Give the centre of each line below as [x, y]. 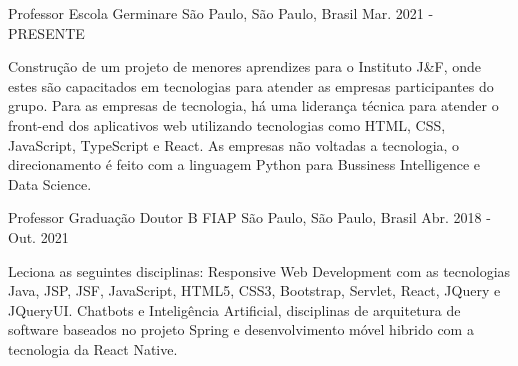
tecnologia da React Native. [93, 348]
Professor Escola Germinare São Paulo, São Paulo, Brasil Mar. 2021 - [221, 13]
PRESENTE [46, 32]
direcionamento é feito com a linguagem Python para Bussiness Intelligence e [244, 164]
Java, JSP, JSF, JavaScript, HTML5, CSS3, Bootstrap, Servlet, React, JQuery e [254, 290]
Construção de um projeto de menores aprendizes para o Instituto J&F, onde [245, 66]
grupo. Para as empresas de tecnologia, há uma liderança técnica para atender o [253, 105]
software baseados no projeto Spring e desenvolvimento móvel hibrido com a [241, 329]
